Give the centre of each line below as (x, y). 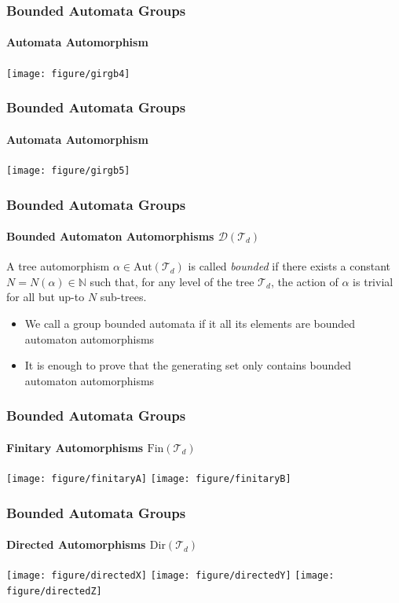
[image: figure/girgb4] (68, 74)
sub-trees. (123, 297)
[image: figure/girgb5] (68, 170)
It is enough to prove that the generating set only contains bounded (188, 365)
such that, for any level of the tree (172, 281)
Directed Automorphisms (76, 544)
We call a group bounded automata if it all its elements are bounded (190, 324)
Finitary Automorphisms (75, 447)
